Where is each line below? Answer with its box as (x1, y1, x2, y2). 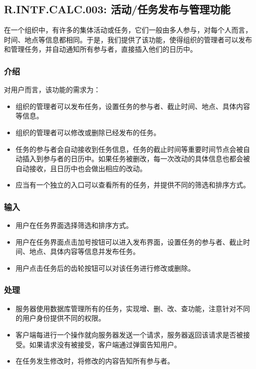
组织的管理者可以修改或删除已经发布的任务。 (15, 127, 160, 137)
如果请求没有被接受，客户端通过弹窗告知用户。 (29, 339, 181, 349)
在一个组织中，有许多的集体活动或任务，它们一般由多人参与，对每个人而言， (4, 25, 252, 35)
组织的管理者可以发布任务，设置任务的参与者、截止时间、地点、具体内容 (15, 101, 250, 111)
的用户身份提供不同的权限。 (15, 313, 105, 323)
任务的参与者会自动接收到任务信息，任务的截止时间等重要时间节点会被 (15, 144, 243, 154)
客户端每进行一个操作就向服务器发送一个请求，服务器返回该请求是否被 (15, 329, 243, 339)
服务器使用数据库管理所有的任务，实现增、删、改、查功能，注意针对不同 (15, 303, 250, 313)
